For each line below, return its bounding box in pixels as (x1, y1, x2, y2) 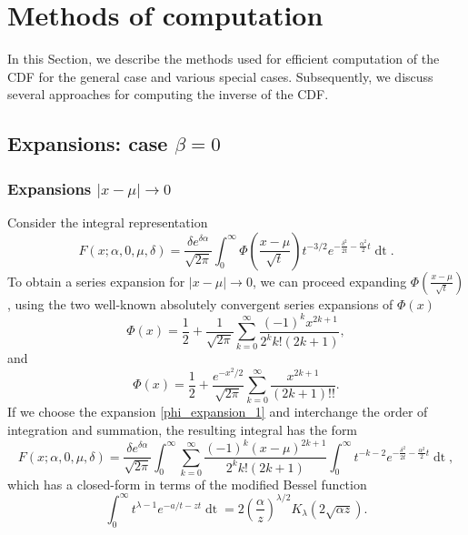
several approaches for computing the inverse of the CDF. (7, 85, 329, 104)
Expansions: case (7, 129, 168, 157)
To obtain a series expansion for (7, 271, 185, 290)
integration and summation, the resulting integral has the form (7, 420, 358, 439)
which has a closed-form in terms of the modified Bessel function (7, 474, 367, 493)
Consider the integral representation (7, 212, 208, 231)
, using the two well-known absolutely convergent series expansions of (7, 294, 393, 313)
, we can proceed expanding (252, 271, 407, 290)
